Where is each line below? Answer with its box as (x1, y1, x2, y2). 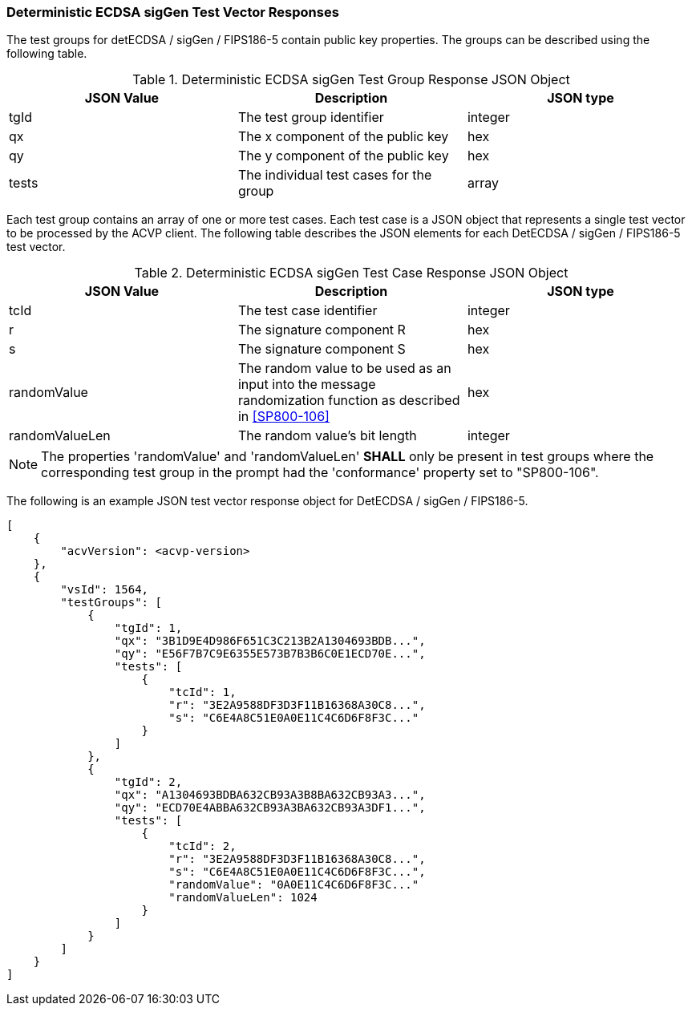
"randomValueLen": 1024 (168, 891, 318, 905)
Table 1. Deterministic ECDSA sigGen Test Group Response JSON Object (132, 71, 570, 88)
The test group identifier (237, 109, 384, 126)
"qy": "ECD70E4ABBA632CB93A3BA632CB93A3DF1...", (114, 801, 426, 815)
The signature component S (237, 341, 406, 358)
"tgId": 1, (114, 621, 183, 635)
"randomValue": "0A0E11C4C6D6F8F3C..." (168, 878, 419, 892)
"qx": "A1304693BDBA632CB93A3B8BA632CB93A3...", (114, 788, 426, 802)
